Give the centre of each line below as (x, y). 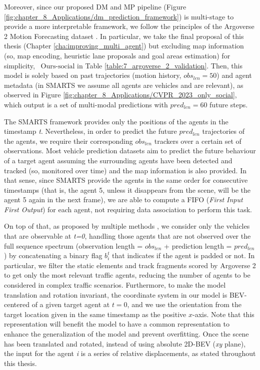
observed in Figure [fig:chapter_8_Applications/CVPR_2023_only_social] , (120, 95)
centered (17, 304)
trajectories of (223, 131)
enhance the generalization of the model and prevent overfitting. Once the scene (126, 334)
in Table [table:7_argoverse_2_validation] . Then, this (160, 65)
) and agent (234, 75)
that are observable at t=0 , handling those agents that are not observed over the (127, 236)
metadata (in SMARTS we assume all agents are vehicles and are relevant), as (124, 85)
